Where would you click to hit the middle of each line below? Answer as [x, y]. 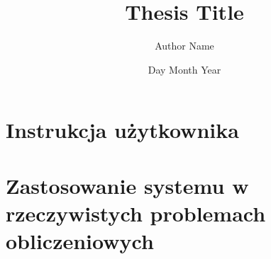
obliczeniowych [80, 241]
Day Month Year [184, 69]
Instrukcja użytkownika [122, 130]
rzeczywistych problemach [136, 213]
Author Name [184, 46]
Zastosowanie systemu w [127, 185]
